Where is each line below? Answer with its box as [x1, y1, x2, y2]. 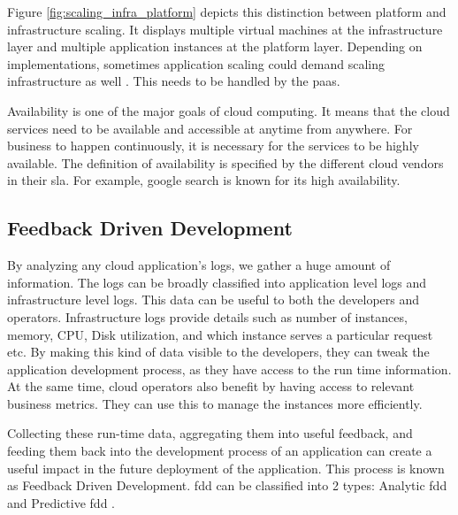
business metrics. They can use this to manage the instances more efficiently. [7, 394, 423, 412]
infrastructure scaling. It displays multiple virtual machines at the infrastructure [7, 19, 443, 38]
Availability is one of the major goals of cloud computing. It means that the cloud [7, 101, 450, 119]
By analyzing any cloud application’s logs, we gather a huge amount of [7, 256, 391, 274]
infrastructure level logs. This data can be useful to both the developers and [7, 290, 420, 309]
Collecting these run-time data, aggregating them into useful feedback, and [7, 424, 413, 442]
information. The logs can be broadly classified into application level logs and [7, 273, 427, 291]
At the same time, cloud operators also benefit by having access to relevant [7, 377, 415, 396]
